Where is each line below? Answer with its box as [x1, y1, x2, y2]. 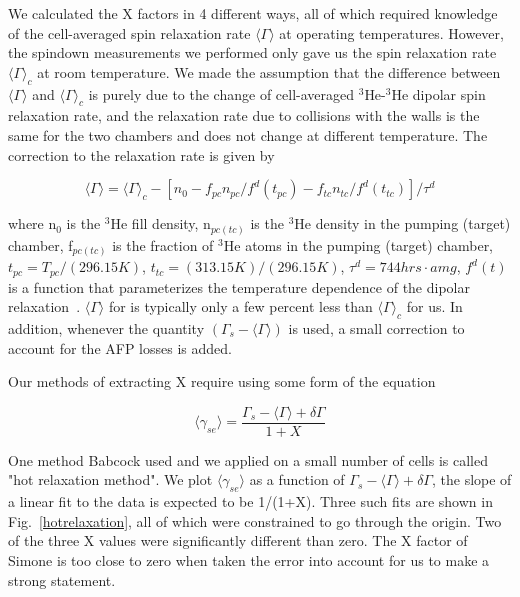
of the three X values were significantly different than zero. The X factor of [8, 530, 468, 551]
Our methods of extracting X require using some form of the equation [8, 371, 436, 392]
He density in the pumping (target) [294, 213, 511, 234]
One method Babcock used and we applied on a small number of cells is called [8, 449, 489, 470]
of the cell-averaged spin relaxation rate [8, 22, 251, 43]
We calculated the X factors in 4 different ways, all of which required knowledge [8, 3, 498, 23]
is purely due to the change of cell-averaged [88, 83, 355, 104]
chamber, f [8, 234, 73, 255]
